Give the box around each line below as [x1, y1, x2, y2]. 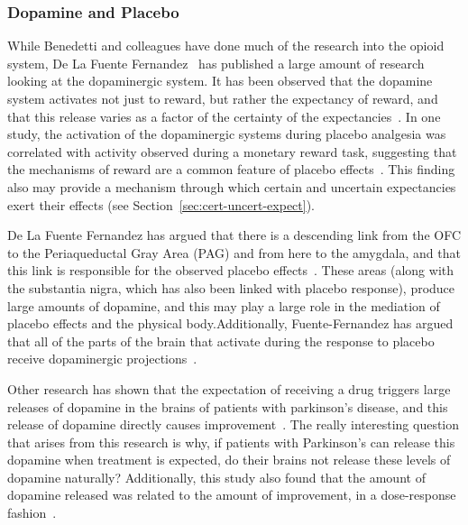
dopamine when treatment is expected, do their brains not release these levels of [7, 450, 451, 469]
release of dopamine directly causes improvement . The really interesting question [7, 415, 460, 434]
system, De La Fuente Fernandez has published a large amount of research [7, 53, 425, 72]
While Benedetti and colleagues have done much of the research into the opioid [7, 36, 445, 55]
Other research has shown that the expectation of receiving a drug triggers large [7, 379, 451, 398]
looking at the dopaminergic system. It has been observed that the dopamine [7, 71, 433, 90]
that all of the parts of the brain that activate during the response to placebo [7, 331, 435, 350]
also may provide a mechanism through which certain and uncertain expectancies [7, 177, 456, 196]
